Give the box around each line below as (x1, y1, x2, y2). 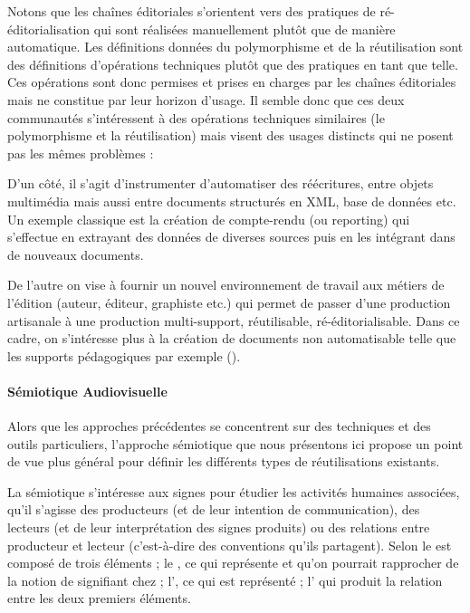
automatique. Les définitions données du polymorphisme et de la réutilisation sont (7, 37, 464, 56)
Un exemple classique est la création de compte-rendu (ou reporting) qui (7, 209, 410, 228)
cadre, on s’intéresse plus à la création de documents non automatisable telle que (7, 329, 456, 348)
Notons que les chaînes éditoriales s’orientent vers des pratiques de (7, 2, 376, 20)
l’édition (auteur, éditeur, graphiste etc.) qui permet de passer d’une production (7, 292, 451, 311)
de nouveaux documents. (7, 244, 144, 263)
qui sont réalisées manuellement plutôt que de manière (93, 19, 396, 38)
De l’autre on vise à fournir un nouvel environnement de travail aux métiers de (7, 275, 445, 294)
